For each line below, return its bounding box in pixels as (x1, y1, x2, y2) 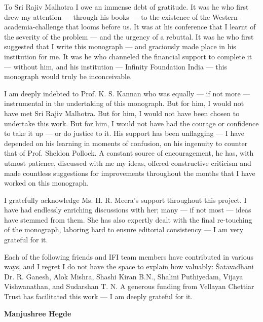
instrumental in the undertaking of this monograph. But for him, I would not (4, 98, 244, 109)
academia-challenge (4, 21, 64, 32)
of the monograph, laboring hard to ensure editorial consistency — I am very (4, 224, 244, 235)
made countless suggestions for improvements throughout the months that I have (4, 167, 255, 178)
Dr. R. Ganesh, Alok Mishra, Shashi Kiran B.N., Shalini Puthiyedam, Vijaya (4, 271, 243, 281)
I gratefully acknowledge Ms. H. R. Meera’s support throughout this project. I (4, 194, 247, 205)
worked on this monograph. (4, 177, 89, 188)
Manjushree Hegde (4, 308, 71, 318)
